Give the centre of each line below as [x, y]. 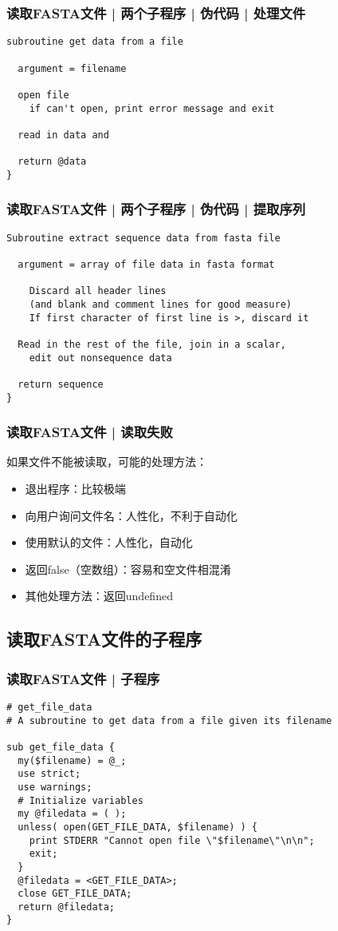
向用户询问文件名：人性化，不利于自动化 [131, 515]
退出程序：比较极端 [75, 488]
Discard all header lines [98, 291]
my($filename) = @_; [72, 760]
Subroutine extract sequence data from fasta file [143, 238]
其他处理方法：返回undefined [99, 596]
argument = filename [72, 68]
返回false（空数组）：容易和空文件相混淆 [128, 569]
